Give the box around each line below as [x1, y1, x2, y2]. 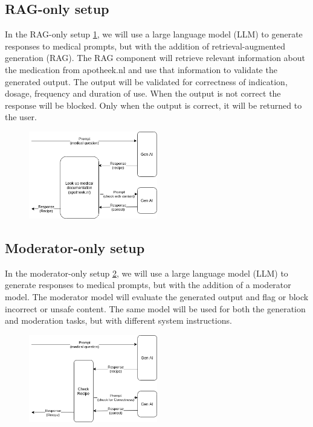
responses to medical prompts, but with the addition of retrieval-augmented [5, 39, 286, 52]
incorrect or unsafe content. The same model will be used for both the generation [5, 302, 306, 315]
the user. [5, 111, 37, 123]
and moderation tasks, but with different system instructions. [5, 314, 232, 327]
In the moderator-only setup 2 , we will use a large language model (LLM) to [5, 266, 288, 279]
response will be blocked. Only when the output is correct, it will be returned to [5, 98, 302, 111]
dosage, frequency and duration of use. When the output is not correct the [5, 87, 281, 100]
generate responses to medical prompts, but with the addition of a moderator [5, 278, 291, 291]
